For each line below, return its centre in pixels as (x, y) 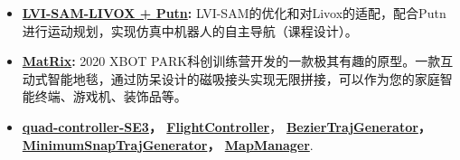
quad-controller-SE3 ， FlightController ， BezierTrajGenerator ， (226, 126)
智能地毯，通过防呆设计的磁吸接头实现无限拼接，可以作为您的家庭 (244, 78)
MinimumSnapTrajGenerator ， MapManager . (168, 144)
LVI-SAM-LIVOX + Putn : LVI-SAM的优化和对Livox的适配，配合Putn (234, 13)
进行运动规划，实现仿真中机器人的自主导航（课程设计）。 (190, 30)
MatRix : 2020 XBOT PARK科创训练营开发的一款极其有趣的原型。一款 (231, 61)
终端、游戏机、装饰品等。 (111, 96)
